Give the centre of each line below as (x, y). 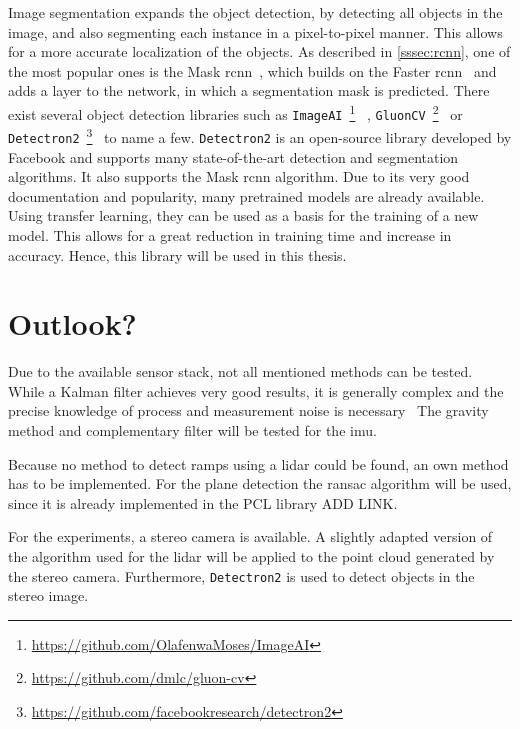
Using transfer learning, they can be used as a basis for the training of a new (243, 215)
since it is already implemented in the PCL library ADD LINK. (203, 502)
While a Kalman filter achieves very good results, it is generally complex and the (256, 390)
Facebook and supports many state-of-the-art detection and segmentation (233, 156)
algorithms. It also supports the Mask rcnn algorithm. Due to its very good (239, 176)
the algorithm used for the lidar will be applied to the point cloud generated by (251, 556)
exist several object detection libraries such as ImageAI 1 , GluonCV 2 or (235, 112)
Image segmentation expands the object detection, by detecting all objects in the (255, 12)
